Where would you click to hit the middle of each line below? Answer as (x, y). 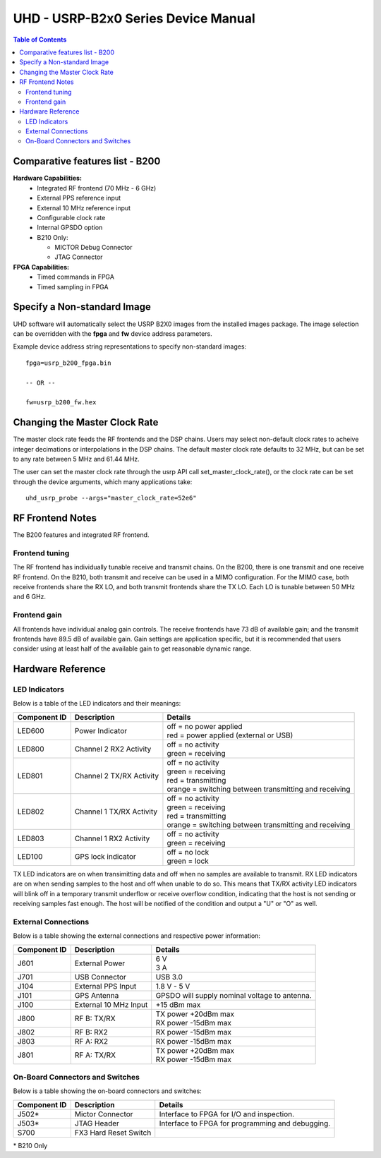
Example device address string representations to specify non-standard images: (130, 346)
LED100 (30, 856)
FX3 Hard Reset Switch (113, 1133)
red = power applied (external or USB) (230, 735)
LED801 (30, 776)
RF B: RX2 (91, 1032)
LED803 (31, 838)
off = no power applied (205, 726)
